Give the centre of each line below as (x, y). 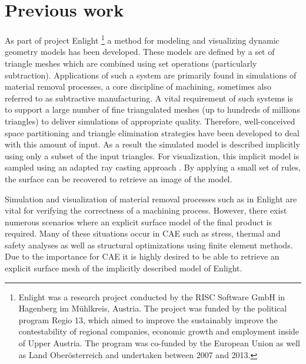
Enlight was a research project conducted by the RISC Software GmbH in (152, 296)
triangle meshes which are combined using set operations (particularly (131, 63)
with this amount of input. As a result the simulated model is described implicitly (152, 144)
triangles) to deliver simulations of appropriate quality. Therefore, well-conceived (150, 121)
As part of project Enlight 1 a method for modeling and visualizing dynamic (142, 39)
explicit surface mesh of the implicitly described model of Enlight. (124, 268)
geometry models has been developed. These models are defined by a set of (140, 52)
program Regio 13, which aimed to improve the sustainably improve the (148, 319)
